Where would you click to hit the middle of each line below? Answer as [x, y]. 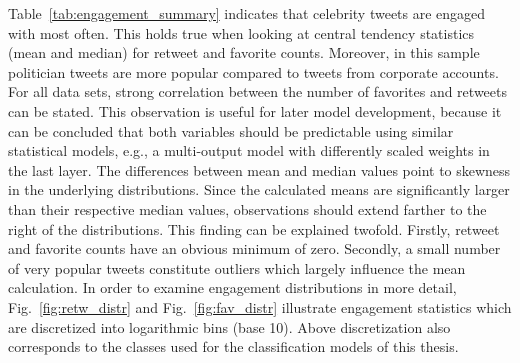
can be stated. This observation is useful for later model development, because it [255, 110]
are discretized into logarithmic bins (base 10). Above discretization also [229, 326]
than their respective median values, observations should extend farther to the [247, 208]
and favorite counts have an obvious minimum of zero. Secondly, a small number [254, 248]
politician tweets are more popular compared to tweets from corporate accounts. [253, 71]
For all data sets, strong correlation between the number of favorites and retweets [257, 91]
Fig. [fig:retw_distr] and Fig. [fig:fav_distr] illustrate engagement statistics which [260, 306]
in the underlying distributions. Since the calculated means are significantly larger [259, 189]
